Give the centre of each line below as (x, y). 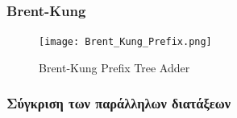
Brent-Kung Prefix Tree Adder (114, 67)
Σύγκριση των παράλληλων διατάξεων (118, 103)
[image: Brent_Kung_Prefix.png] (125, 42)
